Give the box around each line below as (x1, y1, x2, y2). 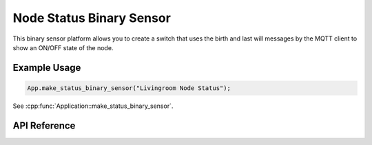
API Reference (12, 120, 76, 131)
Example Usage (12, 62, 81, 74)
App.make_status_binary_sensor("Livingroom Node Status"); (27, 84, 231, 92)
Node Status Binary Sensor (12, 10, 172, 25)
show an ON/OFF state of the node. (12, 43, 114, 52)
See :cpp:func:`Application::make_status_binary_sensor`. (12, 102, 174, 110)
